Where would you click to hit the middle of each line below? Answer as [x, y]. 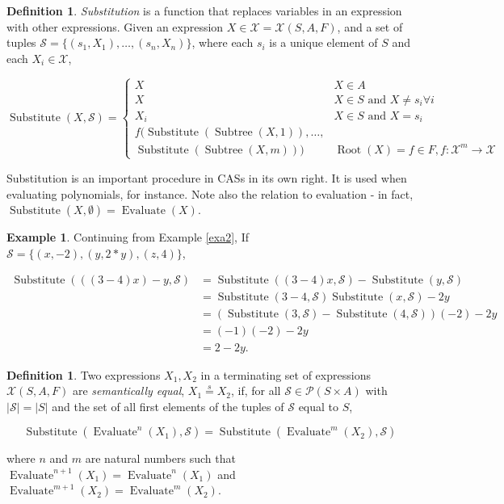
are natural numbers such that [160, 458]
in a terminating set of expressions [286, 374]
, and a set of [370, 26]
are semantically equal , [128, 391]
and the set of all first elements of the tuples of [168, 406]
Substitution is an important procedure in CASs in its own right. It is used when [207, 177]
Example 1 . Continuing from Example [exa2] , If [128, 237]
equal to [319, 406]
